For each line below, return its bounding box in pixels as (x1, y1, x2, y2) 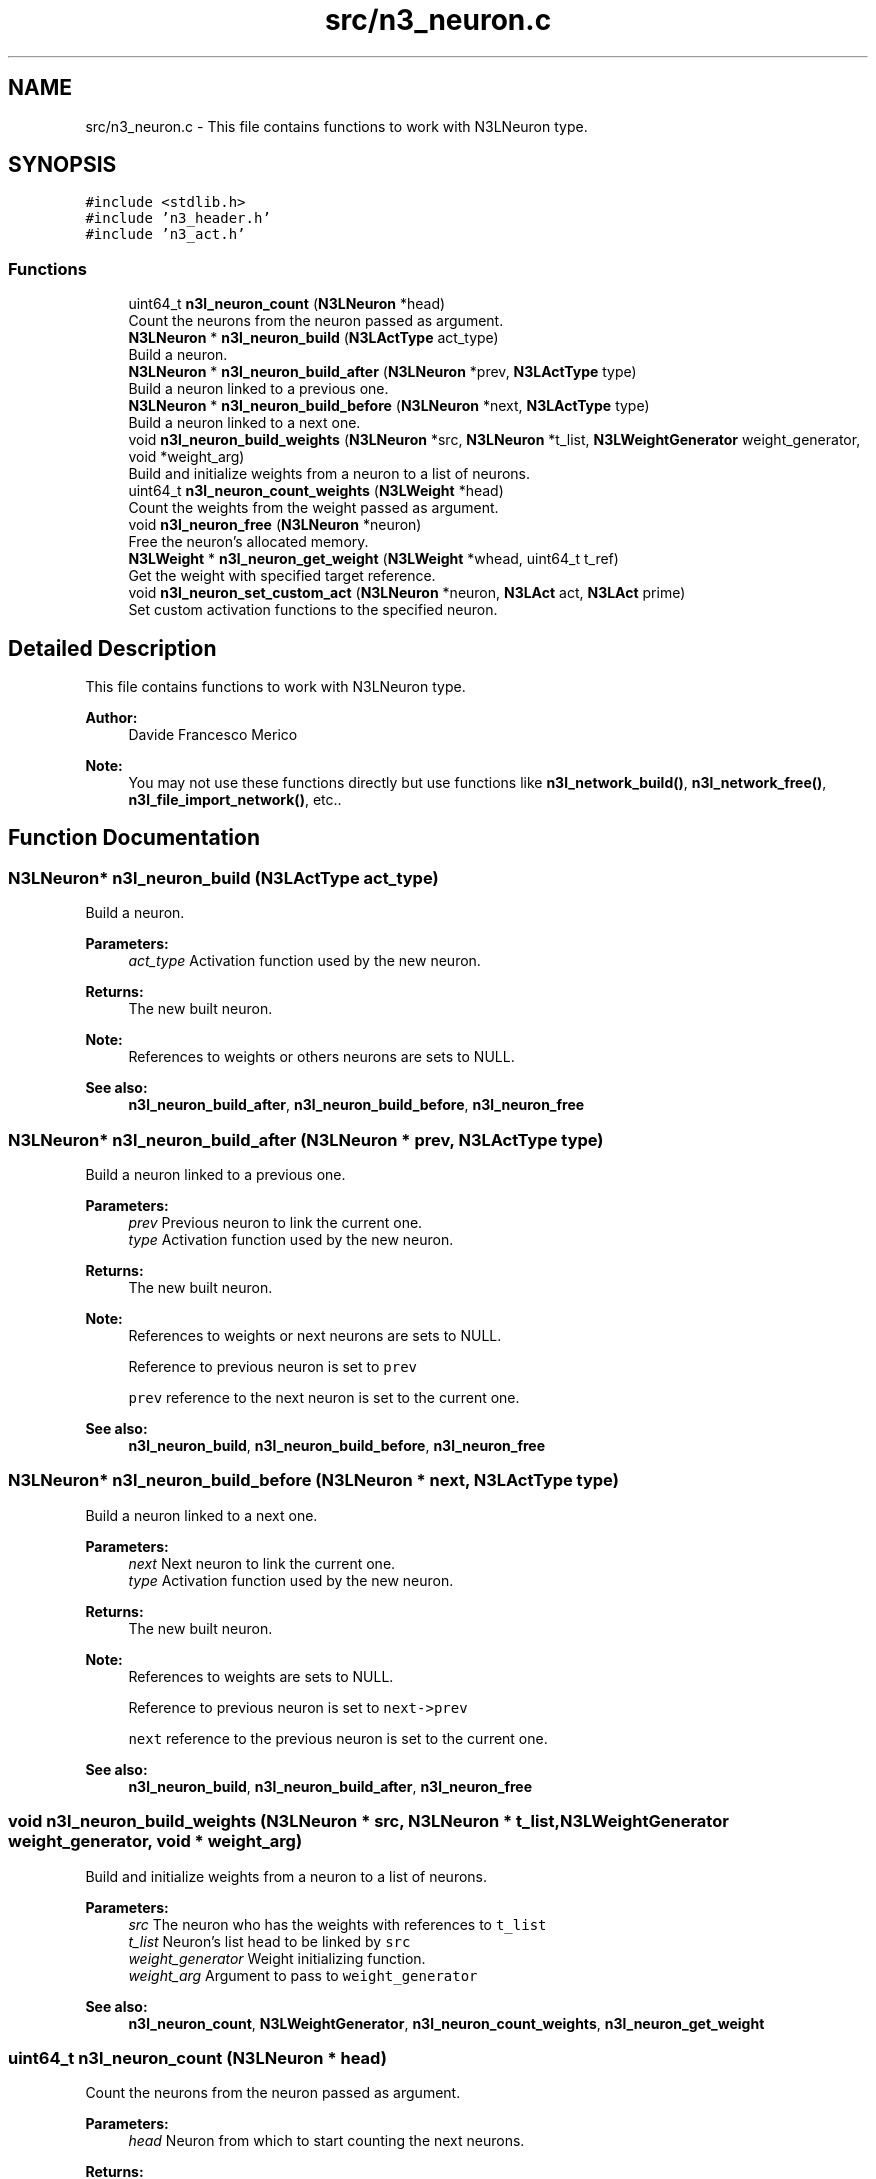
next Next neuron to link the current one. (128, 1554, 396, 1572)
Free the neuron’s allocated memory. (128, 533, 369, 551)
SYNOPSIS (8, 152, 117, 178)
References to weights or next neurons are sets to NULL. (128, 1327, 502, 1344)
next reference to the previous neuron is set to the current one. (128, 1729, 548, 1747)
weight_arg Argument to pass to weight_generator (128, 1966, 478, 1984)
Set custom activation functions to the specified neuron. (128, 601, 498, 619)
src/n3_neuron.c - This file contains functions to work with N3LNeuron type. (85, 117, 588, 135)
